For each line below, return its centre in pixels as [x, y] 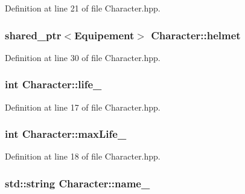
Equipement [104, 35]
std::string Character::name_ [78, 183]
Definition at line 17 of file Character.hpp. [83, 107]
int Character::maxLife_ [66, 134]
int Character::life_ [53, 84]
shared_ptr [33, 35]
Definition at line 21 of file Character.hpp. [83, 8]
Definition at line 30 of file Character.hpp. [83, 57]
